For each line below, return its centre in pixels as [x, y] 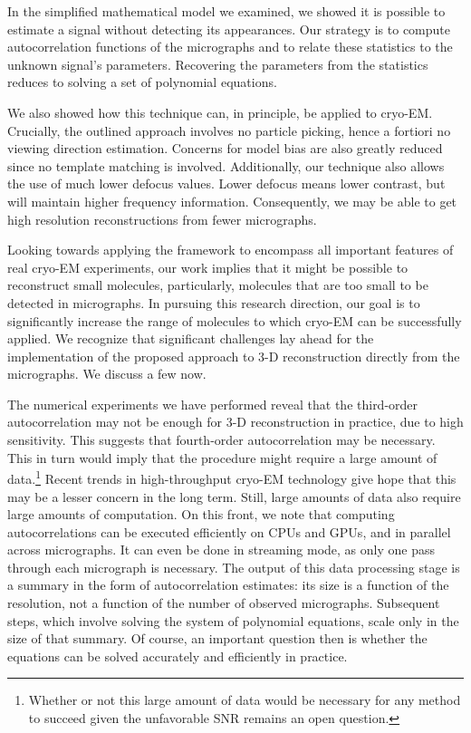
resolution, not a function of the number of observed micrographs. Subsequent [224, 603]
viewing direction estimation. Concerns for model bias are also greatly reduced [225, 148]
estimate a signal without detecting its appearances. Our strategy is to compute [229, 29]
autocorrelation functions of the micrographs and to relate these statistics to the [230, 47]
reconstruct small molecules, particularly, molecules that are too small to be [218, 285]
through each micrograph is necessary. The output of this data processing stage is [234, 567]
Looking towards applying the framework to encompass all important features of [231, 250]
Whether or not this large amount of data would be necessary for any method [245, 700]
